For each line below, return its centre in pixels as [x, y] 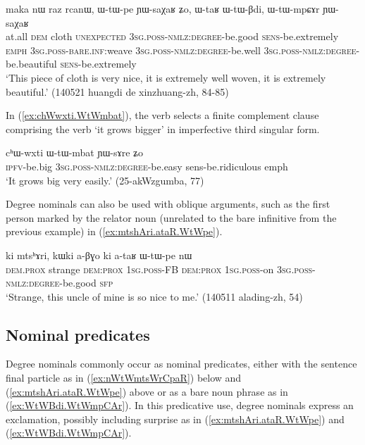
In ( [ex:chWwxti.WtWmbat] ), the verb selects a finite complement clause [162, 115]
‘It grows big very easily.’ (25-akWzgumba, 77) [105, 180]
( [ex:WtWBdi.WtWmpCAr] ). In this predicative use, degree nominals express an [180, 405]
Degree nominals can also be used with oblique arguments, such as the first [168, 204]
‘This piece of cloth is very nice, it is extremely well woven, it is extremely [166, 77]
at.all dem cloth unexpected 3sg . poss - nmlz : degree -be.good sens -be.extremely [172, 36]
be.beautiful [31, 64]
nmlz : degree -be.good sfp [60, 283]
